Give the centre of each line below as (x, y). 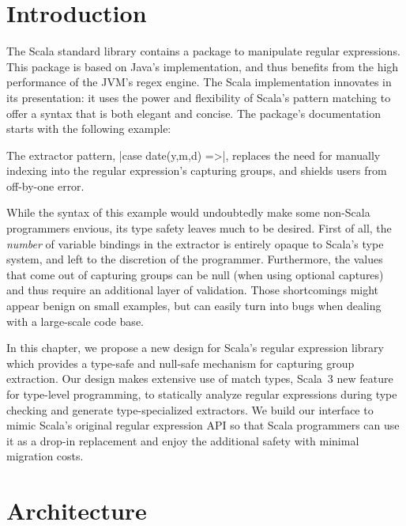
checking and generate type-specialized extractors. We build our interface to (190, 409)
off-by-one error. (45, 185)
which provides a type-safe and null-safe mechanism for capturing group (180, 363)
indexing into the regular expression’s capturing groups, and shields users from (197, 170)
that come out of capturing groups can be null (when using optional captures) (195, 274)
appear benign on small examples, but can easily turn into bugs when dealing (194, 306)
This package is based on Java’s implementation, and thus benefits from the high (203, 66)
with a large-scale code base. (75, 321)
